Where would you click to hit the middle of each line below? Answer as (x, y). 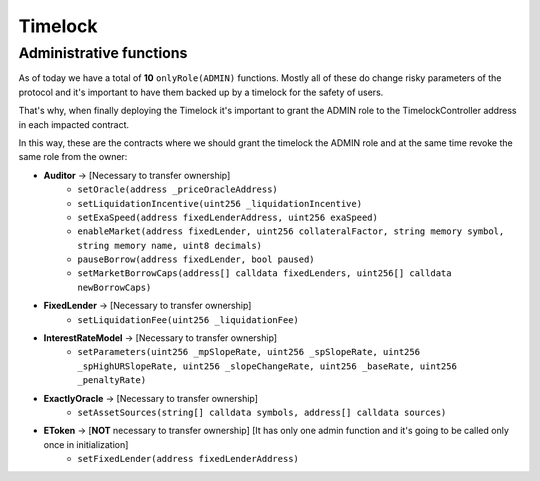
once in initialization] (86, 444)
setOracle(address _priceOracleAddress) (178, 189)
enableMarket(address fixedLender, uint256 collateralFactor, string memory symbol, (291, 231)
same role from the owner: (73, 157)
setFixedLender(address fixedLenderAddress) (188, 459)
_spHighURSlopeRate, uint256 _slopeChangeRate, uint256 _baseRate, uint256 (267, 366)
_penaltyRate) (112, 380)
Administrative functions (103, 53)
